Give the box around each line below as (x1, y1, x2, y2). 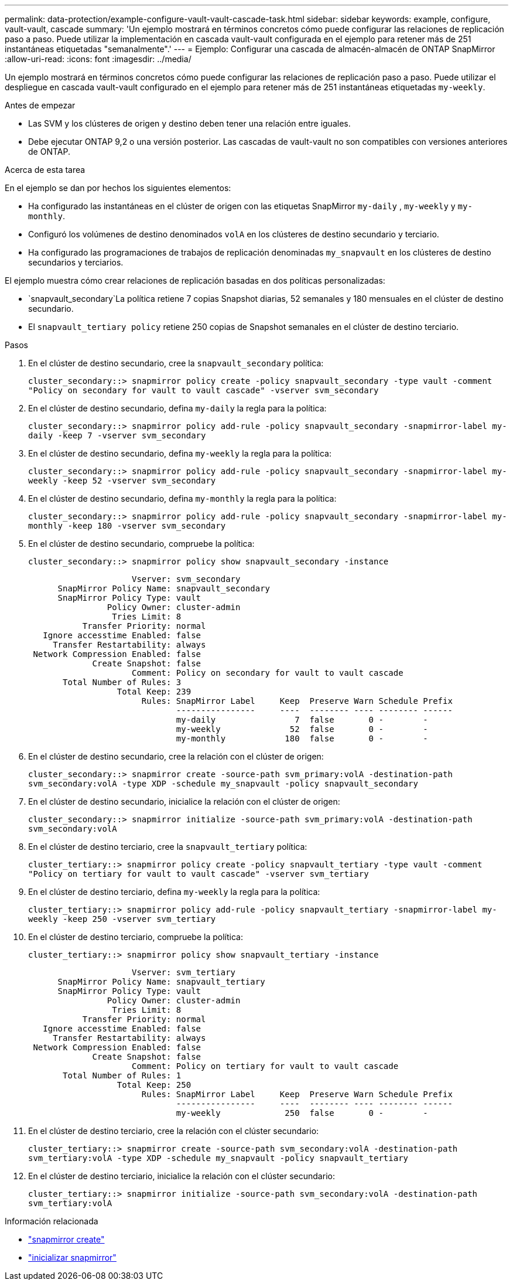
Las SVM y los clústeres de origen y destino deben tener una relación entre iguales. (28, 118, 351, 128)
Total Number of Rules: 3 (63, 678, 182, 687)
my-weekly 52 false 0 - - (176, 724, 428, 734)
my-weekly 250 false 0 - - (176, 1108, 428, 1118)
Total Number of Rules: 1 (63, 1071, 182, 1080)
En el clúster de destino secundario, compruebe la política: (28, 539, 255, 549)
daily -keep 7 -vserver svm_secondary (28, 431, 206, 440)
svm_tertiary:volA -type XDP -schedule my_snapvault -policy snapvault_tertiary (28, 1153, 409, 1163)
